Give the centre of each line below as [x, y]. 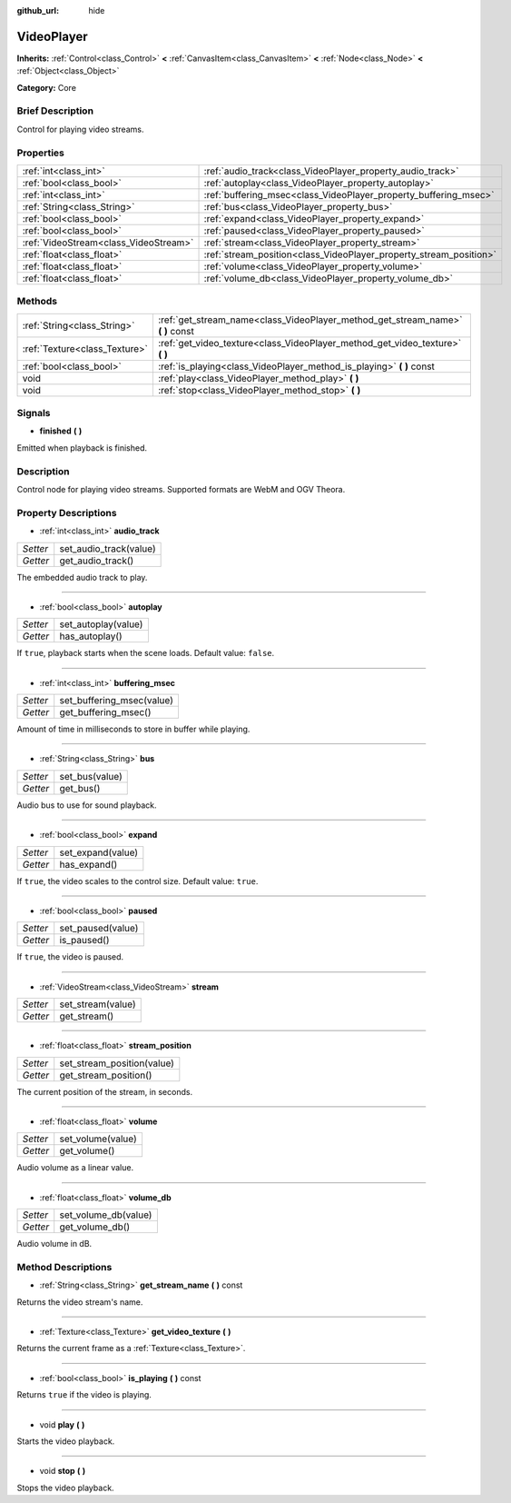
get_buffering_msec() [105, 712]
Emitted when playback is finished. [82, 448]
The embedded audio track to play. [82, 577]
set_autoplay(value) [101, 624]
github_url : [38, 10]
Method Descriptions [64, 1267]
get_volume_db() [95, 1227]
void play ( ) [62, 1424]
